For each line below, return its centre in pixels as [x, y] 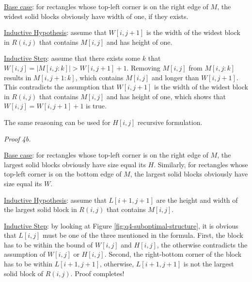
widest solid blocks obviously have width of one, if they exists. [96, 16]
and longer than [175, 77]
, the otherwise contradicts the [202, 244]
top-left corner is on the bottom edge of [63, 174]
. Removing [143, 67]
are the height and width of [197, 200]
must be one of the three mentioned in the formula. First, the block [143, 235]
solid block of [24, 273]
